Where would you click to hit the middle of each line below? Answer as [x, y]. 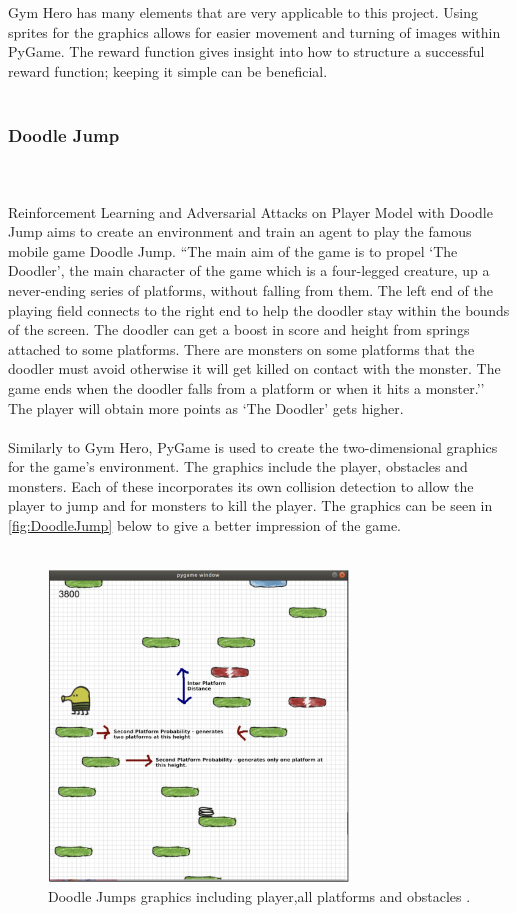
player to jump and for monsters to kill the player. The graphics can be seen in [250, 505]
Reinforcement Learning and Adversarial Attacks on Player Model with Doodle [250, 211]
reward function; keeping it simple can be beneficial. [168, 70]
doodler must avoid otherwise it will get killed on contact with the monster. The [254, 368]
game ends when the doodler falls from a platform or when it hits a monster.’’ [246, 387]
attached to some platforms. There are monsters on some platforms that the [241, 348]
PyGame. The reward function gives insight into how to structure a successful [246, 51]
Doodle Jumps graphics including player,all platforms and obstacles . [259, 896]
